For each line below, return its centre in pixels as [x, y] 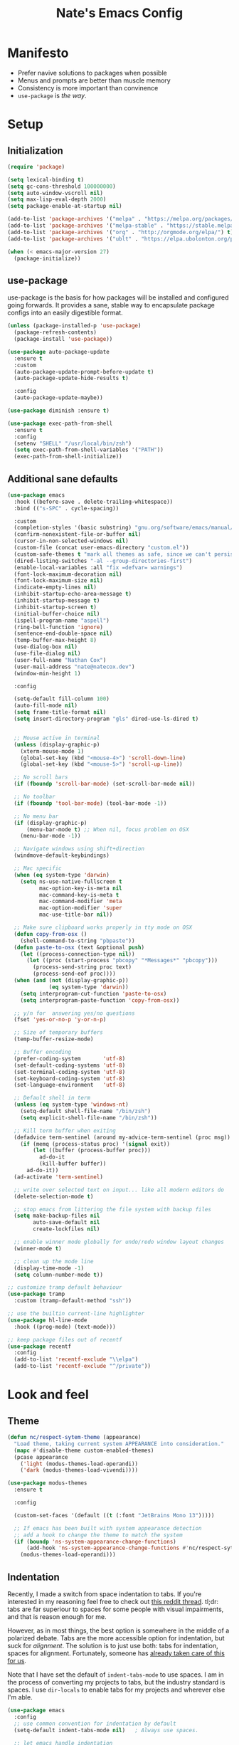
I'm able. [20, 1697]
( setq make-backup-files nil [57, 1216]
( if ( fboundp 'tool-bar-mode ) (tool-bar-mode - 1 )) [90, 803]
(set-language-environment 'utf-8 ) [70, 1085]
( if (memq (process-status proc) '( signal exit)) [95, 1144]
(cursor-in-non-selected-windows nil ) [71, 541]
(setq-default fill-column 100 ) [62, 699]
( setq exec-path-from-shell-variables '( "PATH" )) [89, 450]
